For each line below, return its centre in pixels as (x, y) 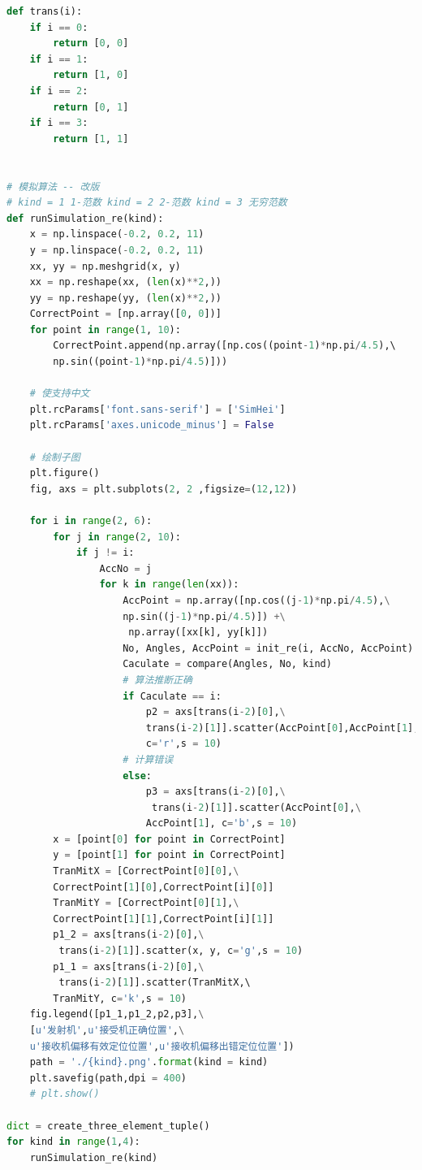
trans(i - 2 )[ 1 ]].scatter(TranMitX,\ (155, 983)
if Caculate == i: (172, 696)
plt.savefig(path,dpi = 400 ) (108, 1078)
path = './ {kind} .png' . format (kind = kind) (149, 1062)
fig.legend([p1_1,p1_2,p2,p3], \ (117, 1014)
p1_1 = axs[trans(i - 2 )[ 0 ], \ (129, 966)
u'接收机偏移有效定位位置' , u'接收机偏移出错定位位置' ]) (162, 1046)
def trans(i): (45, 11)
